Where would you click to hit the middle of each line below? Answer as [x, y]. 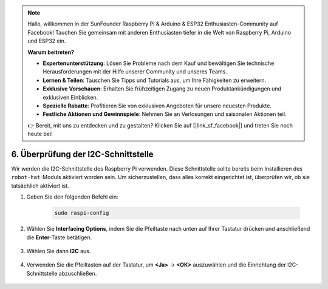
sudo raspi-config [82, 213]
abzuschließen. [78, 273]
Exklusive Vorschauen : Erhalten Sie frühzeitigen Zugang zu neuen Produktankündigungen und [162, 89]
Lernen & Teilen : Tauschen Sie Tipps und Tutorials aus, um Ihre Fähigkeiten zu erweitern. [155, 80]
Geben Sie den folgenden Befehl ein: [72, 197]
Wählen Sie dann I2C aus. [59, 251]
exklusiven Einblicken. [70, 97]
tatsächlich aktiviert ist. [40, 186]
